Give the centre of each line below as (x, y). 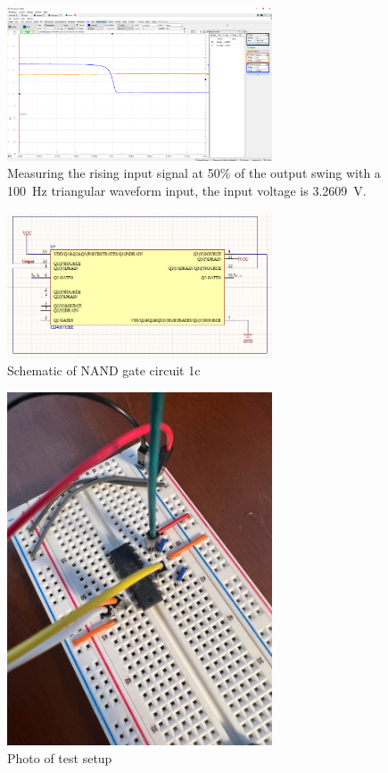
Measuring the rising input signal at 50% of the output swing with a (194, 173)
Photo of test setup (60, 757)
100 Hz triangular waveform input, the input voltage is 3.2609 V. (187, 191)
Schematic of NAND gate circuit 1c (104, 370)
